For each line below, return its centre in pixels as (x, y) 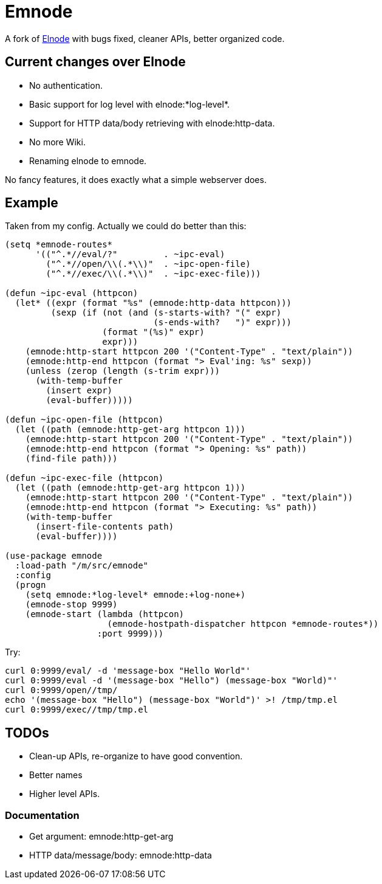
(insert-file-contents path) (105, 527)
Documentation (42, 815)
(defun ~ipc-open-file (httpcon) (84, 420)
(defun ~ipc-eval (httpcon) (72, 293)
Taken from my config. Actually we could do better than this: (126, 226)
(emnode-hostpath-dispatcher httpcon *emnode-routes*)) (243, 624)
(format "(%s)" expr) (153, 332)
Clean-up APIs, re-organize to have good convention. (136, 756)
